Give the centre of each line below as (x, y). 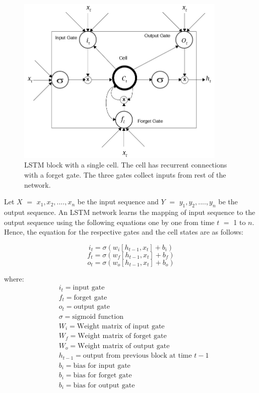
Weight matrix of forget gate (122, 336)
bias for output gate (104, 385)
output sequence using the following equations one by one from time (109, 222)
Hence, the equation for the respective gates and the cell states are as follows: (124, 232)
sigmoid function (98, 317)
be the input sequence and (118, 202)
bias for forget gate (103, 376)
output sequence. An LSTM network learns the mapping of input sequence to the (130, 212)
